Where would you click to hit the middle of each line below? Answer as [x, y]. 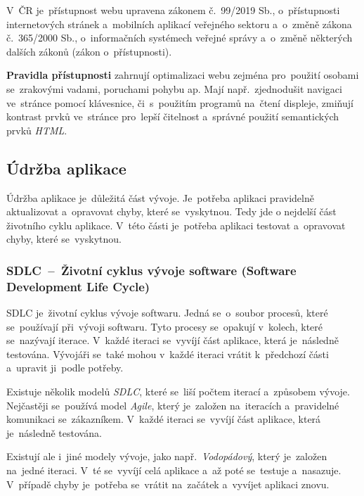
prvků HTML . [37, 130]
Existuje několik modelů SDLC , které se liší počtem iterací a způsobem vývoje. [178, 392]
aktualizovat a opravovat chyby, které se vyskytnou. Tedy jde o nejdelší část [171, 211]
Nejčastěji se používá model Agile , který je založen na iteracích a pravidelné [173, 405]
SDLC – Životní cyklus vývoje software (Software [151, 270]
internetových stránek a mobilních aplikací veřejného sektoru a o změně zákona [179, 24]
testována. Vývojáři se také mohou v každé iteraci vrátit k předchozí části [168, 354]
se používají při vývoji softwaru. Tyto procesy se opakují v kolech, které [165, 326]
